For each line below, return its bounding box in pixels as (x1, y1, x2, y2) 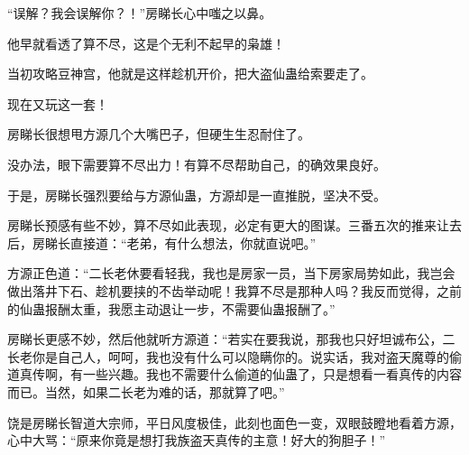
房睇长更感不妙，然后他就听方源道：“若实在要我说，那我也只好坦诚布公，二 (7, 330, 455, 348)
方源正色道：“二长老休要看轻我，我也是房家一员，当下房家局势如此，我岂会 (7, 264, 455, 283)
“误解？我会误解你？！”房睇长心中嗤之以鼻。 (7, 4, 272, 22)
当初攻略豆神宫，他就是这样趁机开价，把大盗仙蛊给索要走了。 (7, 64, 373, 83)
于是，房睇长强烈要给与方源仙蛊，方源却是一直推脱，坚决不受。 (7, 185, 386, 204)
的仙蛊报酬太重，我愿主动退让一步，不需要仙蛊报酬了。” (7, 299, 336, 318)
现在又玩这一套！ (7, 94, 108, 113)
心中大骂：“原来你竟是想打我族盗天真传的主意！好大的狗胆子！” (7, 431, 386, 450)
